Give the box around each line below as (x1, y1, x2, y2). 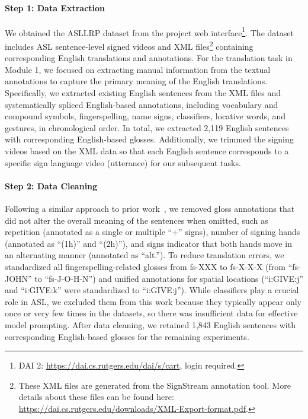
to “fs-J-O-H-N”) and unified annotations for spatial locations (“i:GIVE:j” (34, 272, 303, 284)
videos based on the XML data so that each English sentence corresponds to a (5, 145, 289, 157)
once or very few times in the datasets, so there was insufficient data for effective (5, 307, 298, 319)
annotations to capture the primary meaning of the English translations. (5, 75, 268, 87)
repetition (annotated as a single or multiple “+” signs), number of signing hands (5, 226, 300, 238)
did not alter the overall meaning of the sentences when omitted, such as (5, 214, 268, 226)
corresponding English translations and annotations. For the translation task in (5, 52, 293, 64)
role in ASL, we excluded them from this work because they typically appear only (5, 295, 302, 307)
